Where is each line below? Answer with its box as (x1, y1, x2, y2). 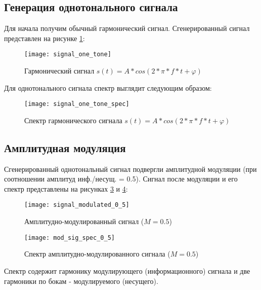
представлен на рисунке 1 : (4, 32, 85, 43)
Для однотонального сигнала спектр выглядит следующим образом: (4, 82, 212, 93)
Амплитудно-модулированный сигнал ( (24, 216, 144, 227)
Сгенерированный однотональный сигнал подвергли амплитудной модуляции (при (4, 163, 257, 174)
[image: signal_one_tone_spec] (24, 100, 129, 108)
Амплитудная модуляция (4, 139, 126, 155)
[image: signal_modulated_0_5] (24, 201, 129, 209)
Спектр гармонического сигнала (24, 115, 122, 125)
